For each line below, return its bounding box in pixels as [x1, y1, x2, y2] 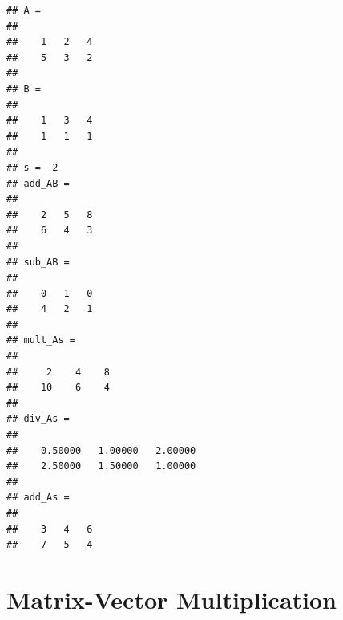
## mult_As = [6, 334, 75, 346]
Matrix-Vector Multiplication [6, 582, 337, 615]
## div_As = [6, 413, 70, 425]
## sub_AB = [6, 256, 70, 268]
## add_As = [6, 492, 70, 504]
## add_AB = [6, 177, 70, 189]
